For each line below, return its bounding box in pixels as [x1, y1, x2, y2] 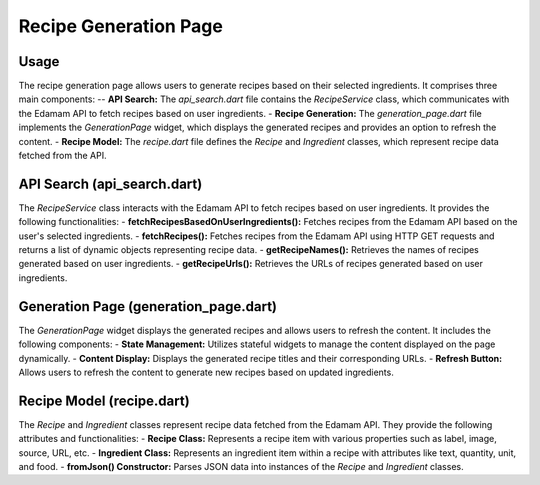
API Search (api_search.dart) [18, 175, 203, 192]
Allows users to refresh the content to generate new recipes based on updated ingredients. [18, 366, 394, 378]
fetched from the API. [18, 150, 107, 162]
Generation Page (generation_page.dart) [18, 298, 277, 315]
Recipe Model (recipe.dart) [18, 392, 190, 409]
